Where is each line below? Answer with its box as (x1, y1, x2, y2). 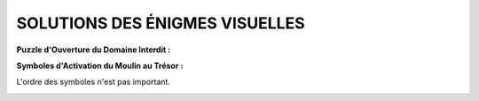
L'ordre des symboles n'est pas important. (16, 76, 170, 88)
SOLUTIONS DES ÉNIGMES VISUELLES (16, 13, 305, 33)
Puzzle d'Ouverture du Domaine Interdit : (16, 44, 171, 55)
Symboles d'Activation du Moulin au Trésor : (16, 60, 184, 71)
